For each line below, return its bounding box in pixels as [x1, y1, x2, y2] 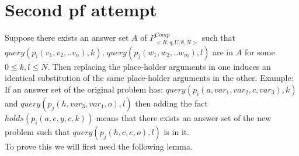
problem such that [5, 125, 70, 137]
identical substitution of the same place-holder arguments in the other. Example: [5, 72, 294, 84]
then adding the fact [135, 97, 208, 109]
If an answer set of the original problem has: [5, 83, 164, 95]
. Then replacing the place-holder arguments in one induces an [47, 60, 271, 72]
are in [213, 45, 234, 58]
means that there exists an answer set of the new [96, 111, 272, 123]
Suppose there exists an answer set [5, 31, 129, 44]
